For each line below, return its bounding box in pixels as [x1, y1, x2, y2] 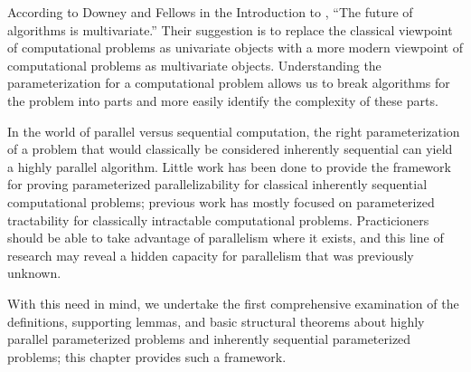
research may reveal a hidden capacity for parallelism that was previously [7, 245, 414, 264]
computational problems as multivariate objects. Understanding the [7, 55, 382, 74]
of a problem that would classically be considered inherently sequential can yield [7, 139, 453, 158]
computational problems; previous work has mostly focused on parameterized [7, 192, 435, 211]
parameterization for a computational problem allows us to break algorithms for [7, 73, 450, 92]
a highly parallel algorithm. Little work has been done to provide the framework [7, 157, 451, 176]
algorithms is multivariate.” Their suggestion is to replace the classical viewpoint [7, 20, 453, 39]
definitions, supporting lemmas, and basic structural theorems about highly [7, 311, 425, 330]
